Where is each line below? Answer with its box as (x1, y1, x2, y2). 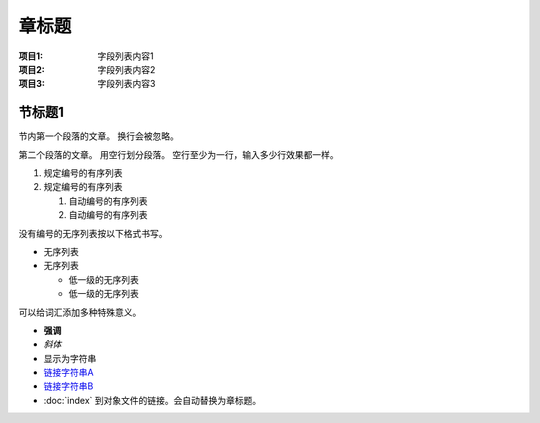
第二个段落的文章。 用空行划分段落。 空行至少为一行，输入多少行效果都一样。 (18, 148, 339, 160)
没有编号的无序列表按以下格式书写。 (18, 227, 168, 239)
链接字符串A (43, 366, 94, 379)
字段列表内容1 (97, 50, 154, 62)
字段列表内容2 (97, 63, 156, 75)
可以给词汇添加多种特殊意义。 (18, 306, 142, 318)
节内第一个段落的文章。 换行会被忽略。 (18, 130, 179, 142)
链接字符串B (43, 380, 94, 392)
